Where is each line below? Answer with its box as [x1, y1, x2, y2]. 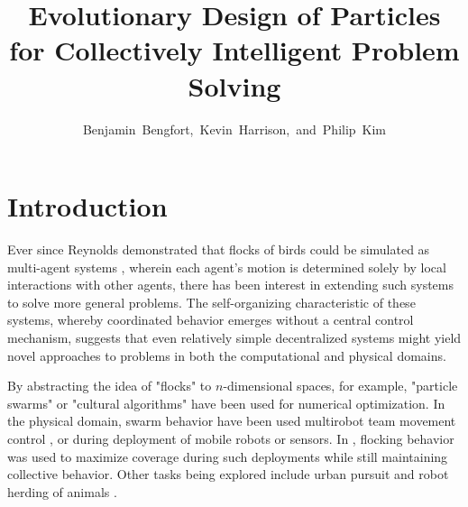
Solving [188, 67, 281, 104]
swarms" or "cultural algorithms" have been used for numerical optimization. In [7, 393, 445, 412]
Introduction [7, 188, 168, 225]
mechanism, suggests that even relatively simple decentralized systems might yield [7, 328, 462, 346]
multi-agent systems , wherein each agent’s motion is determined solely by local [7, 257, 446, 276]
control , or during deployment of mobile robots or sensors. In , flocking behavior [7, 429, 454, 447]
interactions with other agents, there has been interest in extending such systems [7, 275, 454, 294]
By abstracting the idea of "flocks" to [7, 376, 212, 395]
